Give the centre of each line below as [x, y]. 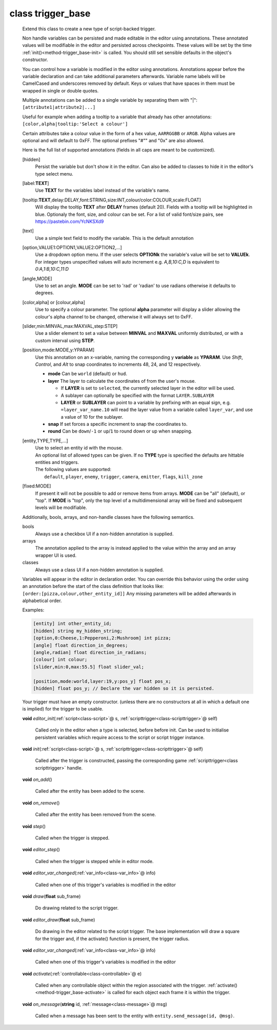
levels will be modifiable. [61, 508]
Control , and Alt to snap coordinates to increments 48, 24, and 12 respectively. [118, 364]
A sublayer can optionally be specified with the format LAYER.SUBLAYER [137, 395]
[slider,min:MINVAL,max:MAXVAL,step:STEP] [70, 326]
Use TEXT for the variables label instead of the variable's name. [103, 191]
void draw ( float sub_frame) [52, 896]
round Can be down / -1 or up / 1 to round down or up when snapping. [120, 431]
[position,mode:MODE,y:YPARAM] [58, 350]
